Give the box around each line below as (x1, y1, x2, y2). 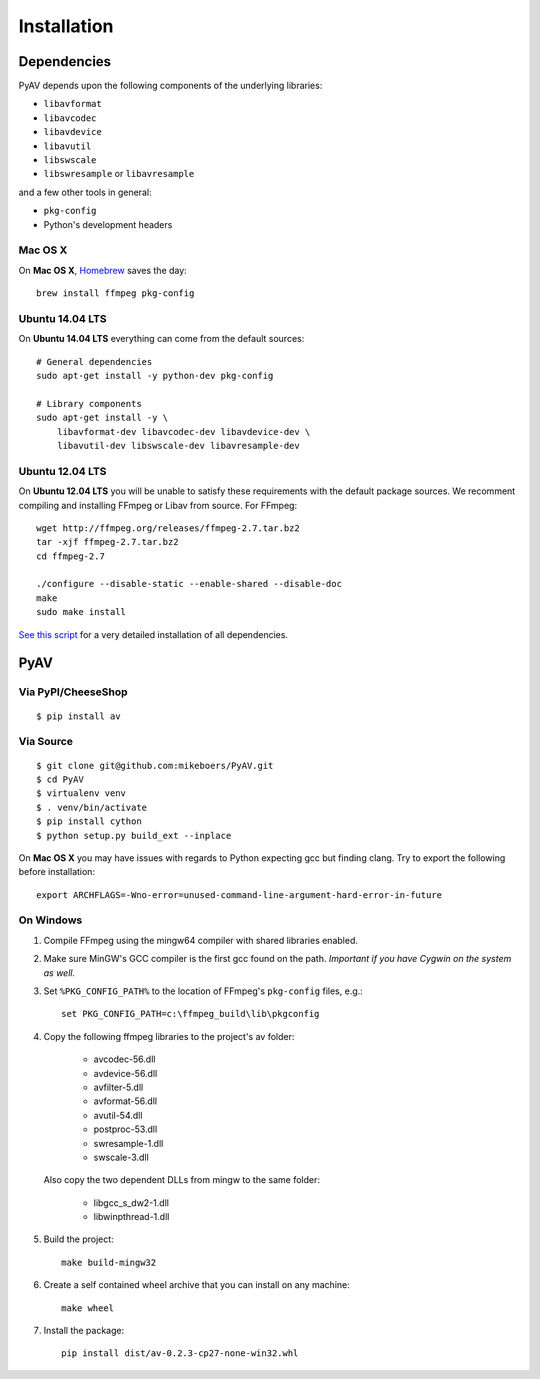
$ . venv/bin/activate (36, 801, 148, 813)
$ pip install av (36, 710, 121, 722)
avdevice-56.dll (93, 1067, 158, 1079)
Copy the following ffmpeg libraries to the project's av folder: (43, 1030, 295, 1042)
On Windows (18, 913, 83, 927)
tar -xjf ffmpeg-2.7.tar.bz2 (36, 536, 179, 548)
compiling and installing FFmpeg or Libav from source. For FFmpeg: (18, 499, 298, 511)
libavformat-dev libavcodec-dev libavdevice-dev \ (56, 426, 311, 437)
